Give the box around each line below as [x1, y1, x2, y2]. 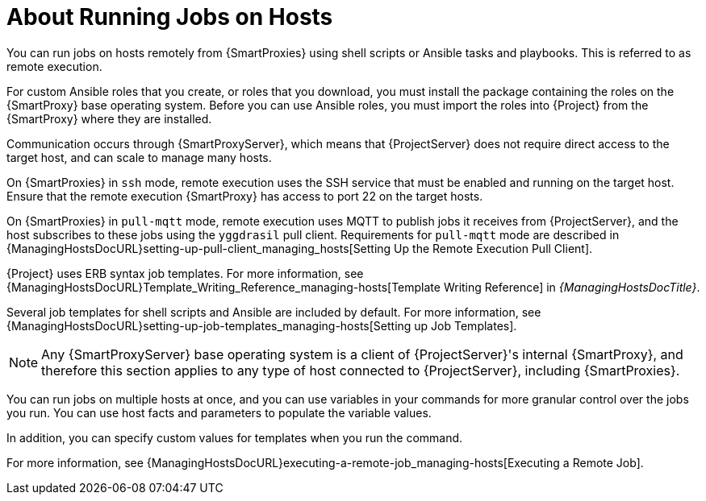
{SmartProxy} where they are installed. [6, 111, 212, 126]
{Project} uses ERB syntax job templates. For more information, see [6, 266, 364, 280]
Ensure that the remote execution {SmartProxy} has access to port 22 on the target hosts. [6, 188, 483, 203]
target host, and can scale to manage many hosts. [6, 150, 272, 164]
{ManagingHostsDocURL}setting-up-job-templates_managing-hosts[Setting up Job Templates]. [6, 318, 517, 333]
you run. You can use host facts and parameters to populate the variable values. [6, 405, 432, 420]
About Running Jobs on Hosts [6, 3, 333, 31]
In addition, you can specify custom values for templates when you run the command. [6, 430, 463, 445]
